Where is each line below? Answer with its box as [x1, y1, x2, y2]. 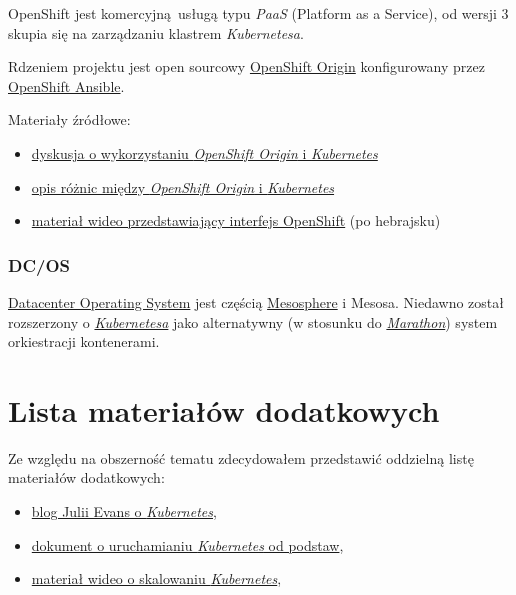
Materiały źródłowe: [8, 109, 131, 130]
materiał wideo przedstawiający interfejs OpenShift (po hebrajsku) [31, 210, 441, 231]
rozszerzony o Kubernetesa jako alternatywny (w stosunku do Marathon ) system [8, 311, 498, 332]
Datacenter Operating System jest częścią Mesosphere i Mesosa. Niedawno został [8, 291, 504, 312]
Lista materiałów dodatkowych [8, 389, 440, 430]
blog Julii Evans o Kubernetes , [31, 501, 217, 522]
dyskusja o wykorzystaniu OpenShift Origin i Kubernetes [31, 142, 378, 163]
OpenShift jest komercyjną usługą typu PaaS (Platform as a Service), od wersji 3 [8, 3, 509, 23]
